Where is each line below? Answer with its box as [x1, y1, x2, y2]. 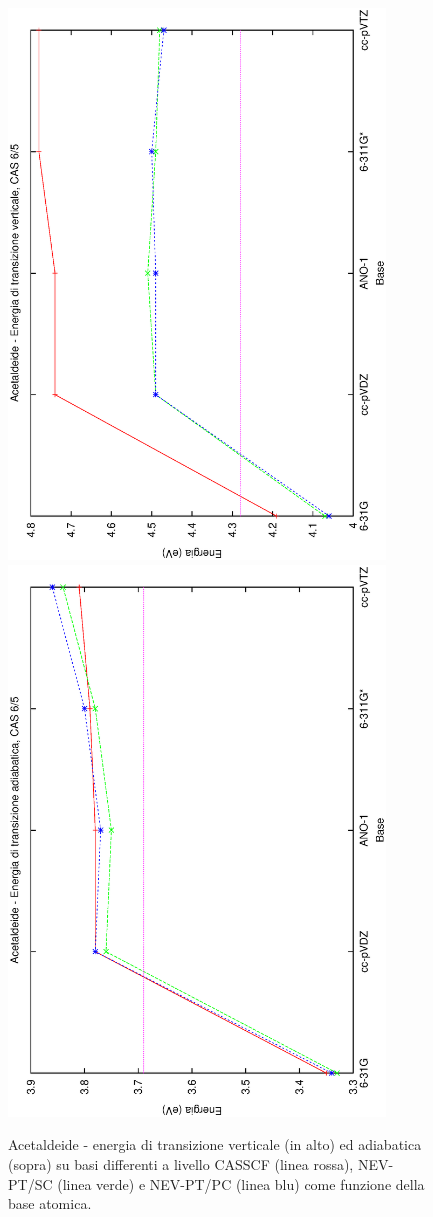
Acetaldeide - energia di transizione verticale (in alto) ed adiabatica [8, 1134, 422, 1155]
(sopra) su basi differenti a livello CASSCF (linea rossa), [8, 1153, 354, 1174]
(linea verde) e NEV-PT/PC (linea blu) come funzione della [57, 1173, 425, 1194]
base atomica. [8, 1193, 92, 1214]
